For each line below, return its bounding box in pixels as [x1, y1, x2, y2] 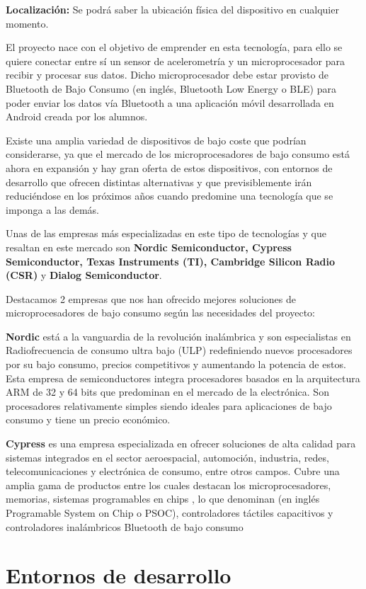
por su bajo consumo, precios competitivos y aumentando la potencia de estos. [6, 357, 346, 372]
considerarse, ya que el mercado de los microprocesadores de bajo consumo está [6, 147, 350, 161]
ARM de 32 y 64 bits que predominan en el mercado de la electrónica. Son [6, 384, 329, 399]
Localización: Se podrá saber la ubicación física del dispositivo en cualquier [6, 2, 339, 16]
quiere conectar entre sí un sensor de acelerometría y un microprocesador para [6, 53, 345, 68]
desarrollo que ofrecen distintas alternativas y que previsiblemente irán [6, 174, 312, 189]
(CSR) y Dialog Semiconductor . [6, 268, 162, 282]
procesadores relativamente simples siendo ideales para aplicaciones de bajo [6, 398, 332, 413]
